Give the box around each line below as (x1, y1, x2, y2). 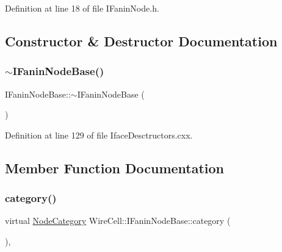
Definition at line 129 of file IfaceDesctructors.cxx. (5, 128, 193, 141)
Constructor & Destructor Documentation (5, 31, 278, 50)
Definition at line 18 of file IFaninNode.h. (5, 2, 159, 14)
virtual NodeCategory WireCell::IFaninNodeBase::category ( (5, 214, 231, 227)
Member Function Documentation (5, 158, 225, 177)
